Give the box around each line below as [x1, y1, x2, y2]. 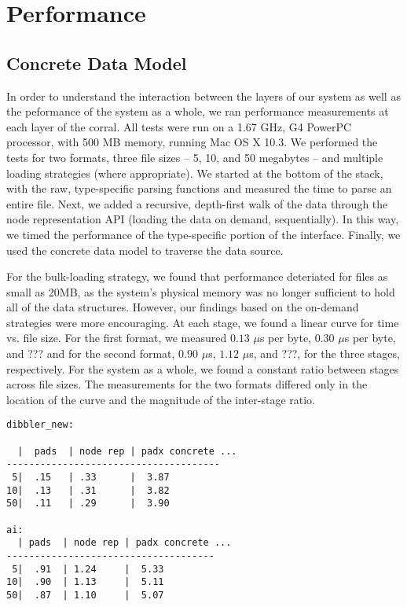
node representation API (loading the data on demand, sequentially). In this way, [6, 211, 399, 227]
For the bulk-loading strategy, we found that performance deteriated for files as [6, 268, 388, 285]
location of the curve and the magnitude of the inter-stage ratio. [6, 391, 315, 407]
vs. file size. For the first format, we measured [6, 329, 227, 346]
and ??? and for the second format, [6, 345, 175, 362]
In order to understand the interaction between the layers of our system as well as [6, 87, 401, 104]
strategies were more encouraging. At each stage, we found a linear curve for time [6, 314, 399, 330]
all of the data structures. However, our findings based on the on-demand [6, 299, 359, 315]
